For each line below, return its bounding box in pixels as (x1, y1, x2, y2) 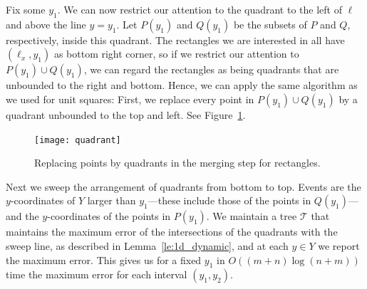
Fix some (6, 2, 46, 16)
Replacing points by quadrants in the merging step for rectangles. (34, 155, 321, 170)
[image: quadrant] (34, 135, 121, 145)
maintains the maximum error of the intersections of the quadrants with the (6, 224, 338, 239)
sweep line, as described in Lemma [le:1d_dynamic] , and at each (6, 238, 289, 253)
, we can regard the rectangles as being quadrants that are (83, 62, 339, 77)
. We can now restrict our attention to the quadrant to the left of (57, 2, 342, 16)
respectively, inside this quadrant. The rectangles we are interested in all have (6, 32, 345, 47)
